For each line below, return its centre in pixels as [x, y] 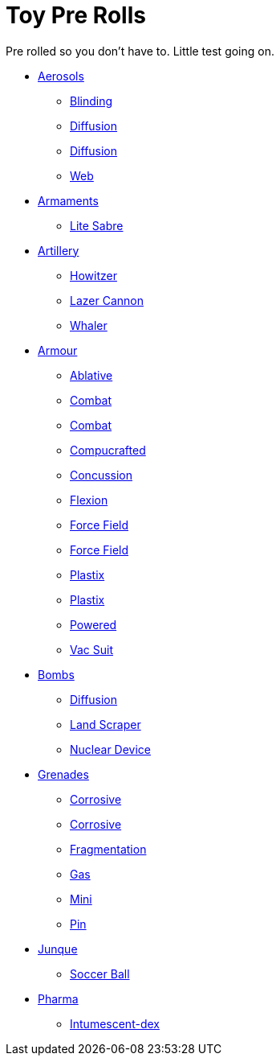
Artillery [59, 250]
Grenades [63, 774]
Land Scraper [106, 724]
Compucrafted [108, 450]
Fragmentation [108, 849]
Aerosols [61, 76]
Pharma [58, 998]
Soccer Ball [100, 973]
